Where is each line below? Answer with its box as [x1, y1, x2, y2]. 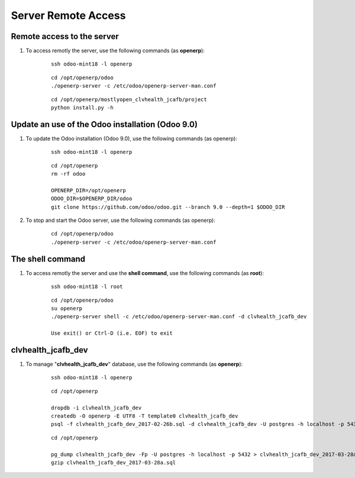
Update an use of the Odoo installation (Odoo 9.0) [11, 119, 198, 130]
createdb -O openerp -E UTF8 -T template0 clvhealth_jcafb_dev [51, 412, 238, 419]
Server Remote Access [11, 9, 126, 22]
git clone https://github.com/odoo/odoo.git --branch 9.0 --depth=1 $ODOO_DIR [51, 204, 285, 210]
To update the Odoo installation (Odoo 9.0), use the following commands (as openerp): [25, 135, 238, 142]
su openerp [51, 305, 83, 312]
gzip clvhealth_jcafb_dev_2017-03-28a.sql [51, 459, 176, 466]
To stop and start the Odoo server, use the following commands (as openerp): [25, 217, 215, 224]
